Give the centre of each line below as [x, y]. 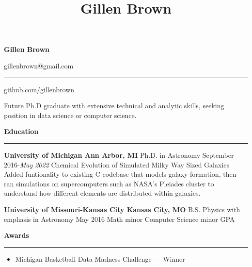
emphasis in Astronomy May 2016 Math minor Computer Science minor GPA [119, 219]
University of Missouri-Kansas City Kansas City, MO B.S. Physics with [122, 209]
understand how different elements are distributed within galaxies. [102, 193]
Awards [16, 235]
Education [21, 131]
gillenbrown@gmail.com [39, 65]
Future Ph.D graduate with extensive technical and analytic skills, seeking [114, 106]
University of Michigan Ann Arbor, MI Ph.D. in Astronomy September [119, 155]
